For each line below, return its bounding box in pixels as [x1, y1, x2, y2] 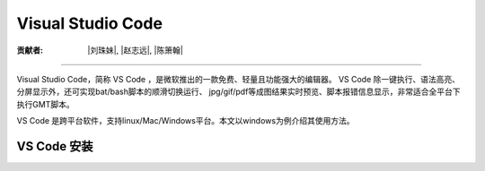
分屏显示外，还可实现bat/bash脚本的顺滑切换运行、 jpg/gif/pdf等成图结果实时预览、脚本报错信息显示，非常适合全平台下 [16, 86, 462, 98]
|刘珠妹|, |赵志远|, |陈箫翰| [87, 45, 183, 56]
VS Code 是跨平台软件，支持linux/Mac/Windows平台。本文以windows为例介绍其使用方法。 [16, 115, 355, 126]
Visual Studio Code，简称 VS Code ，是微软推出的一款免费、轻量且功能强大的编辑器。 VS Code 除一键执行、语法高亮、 [16, 73, 461, 84]
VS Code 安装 [16, 139, 93, 154]
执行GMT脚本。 [16, 98, 75, 109]
